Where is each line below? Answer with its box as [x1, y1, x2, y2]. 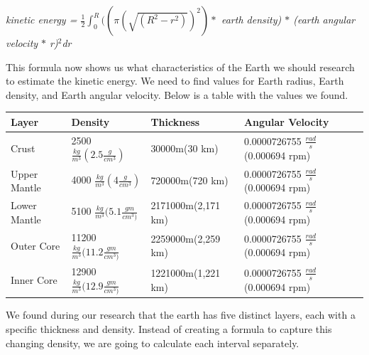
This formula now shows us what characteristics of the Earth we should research [6, 59, 355, 74]
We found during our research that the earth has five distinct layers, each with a [6, 307, 356, 322]
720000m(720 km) [150, 173, 228, 188]
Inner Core [11, 272, 57, 287]
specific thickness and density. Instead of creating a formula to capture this [6, 322, 332, 337]
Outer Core [11, 238, 60, 253]
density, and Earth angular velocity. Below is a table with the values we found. [6, 87, 348, 102]
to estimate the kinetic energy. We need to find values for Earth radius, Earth [6, 73, 344, 88]
